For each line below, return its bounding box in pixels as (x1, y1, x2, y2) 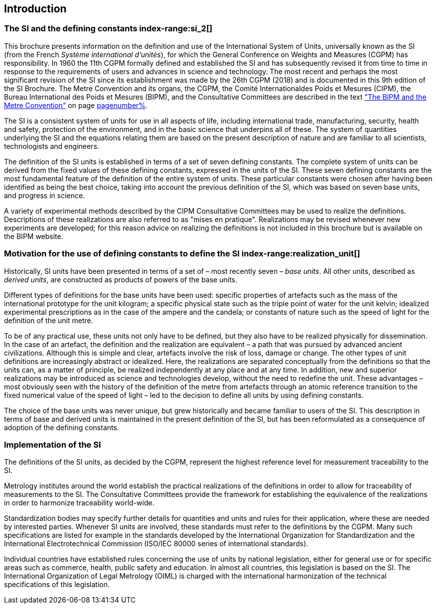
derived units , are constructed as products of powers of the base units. (4, 275, 238, 284)
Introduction (4, 2, 67, 15)
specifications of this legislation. (4, 580, 110, 589)
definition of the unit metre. (4, 316, 93, 325)
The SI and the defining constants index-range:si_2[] (4, 23, 213, 34)
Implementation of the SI (4, 439, 101, 450)
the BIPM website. (4, 232, 63, 241)
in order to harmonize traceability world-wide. (4, 498, 154, 507)
